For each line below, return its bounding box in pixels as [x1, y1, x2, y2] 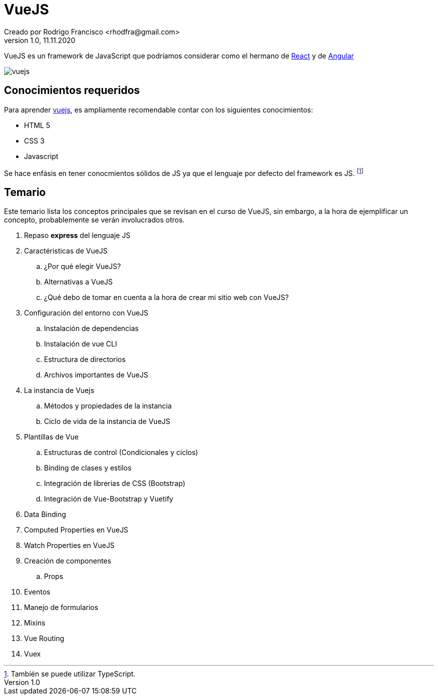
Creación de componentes [24, 556, 111, 565]
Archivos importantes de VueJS [44, 370, 148, 379]
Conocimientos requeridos [4, 84, 140, 97]
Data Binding [24, 510, 66, 519]
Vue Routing [24, 634, 64, 643]
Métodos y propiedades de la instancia [44, 401, 172, 410]
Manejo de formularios [24, 603, 98, 612]
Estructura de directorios [44, 355, 126, 364]
